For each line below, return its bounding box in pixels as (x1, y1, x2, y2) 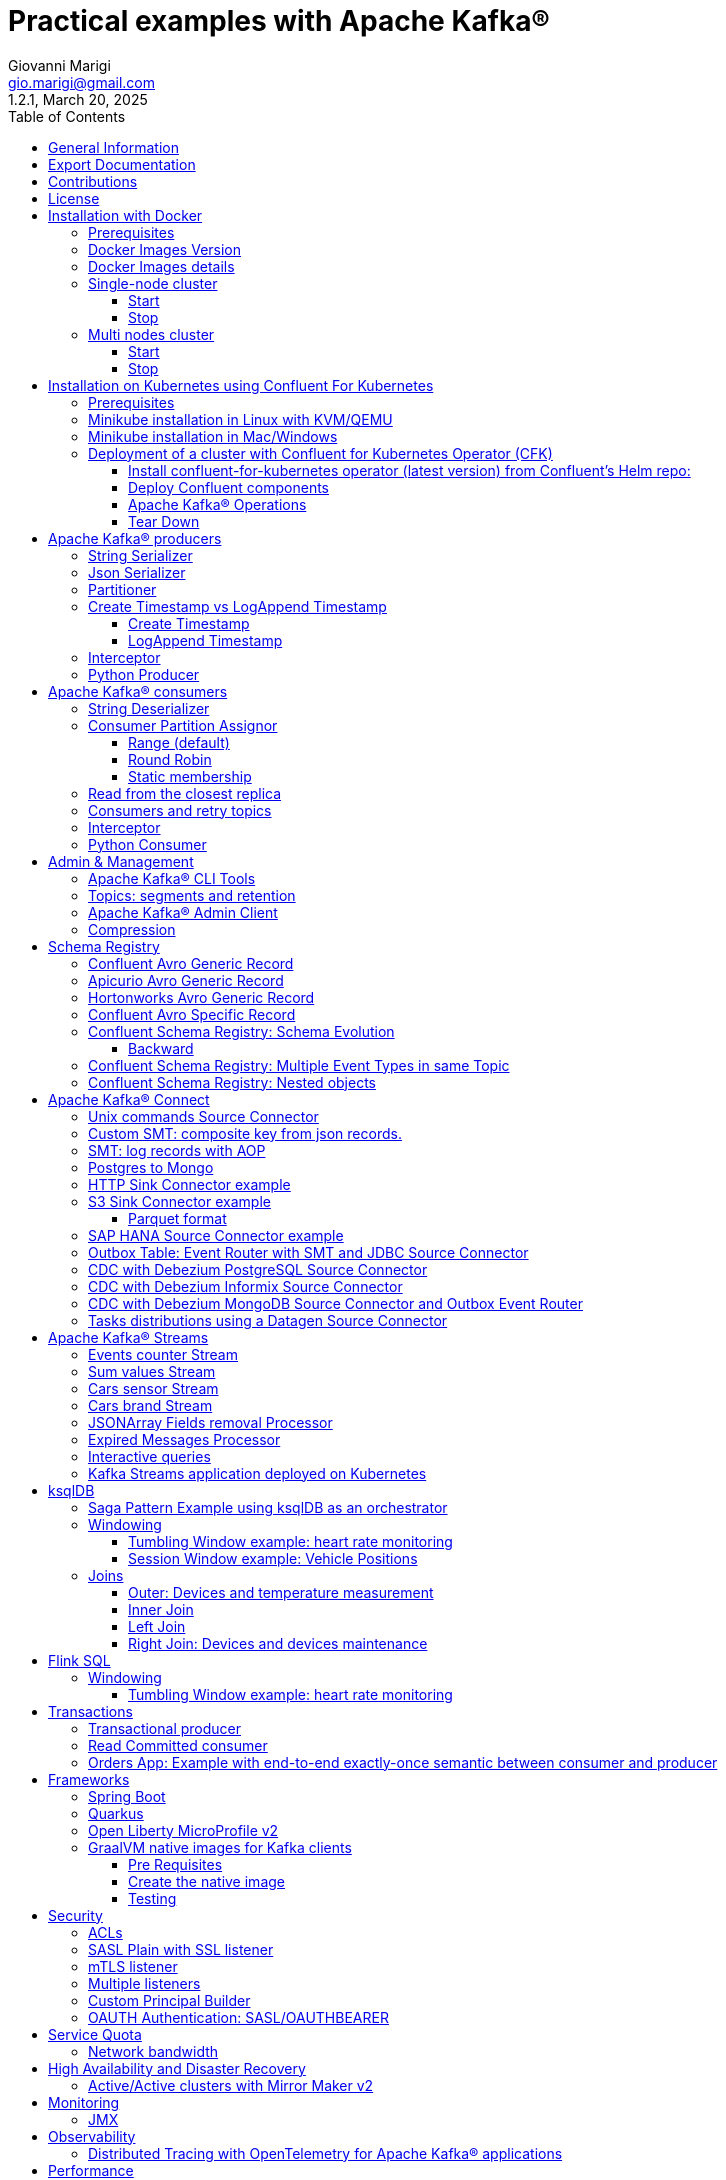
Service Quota (48, 2025, 142, 2043)
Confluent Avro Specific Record (88, 1005, 296, 1023)
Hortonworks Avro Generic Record (88, 988, 315, 1006)
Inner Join (128, 1600, 194, 1618)
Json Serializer (88, 563, 186, 581)
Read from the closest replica (88, 784, 282, 802)
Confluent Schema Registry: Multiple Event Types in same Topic (88, 1056, 510, 1074)
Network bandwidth (88, 2042, 219, 2060)
